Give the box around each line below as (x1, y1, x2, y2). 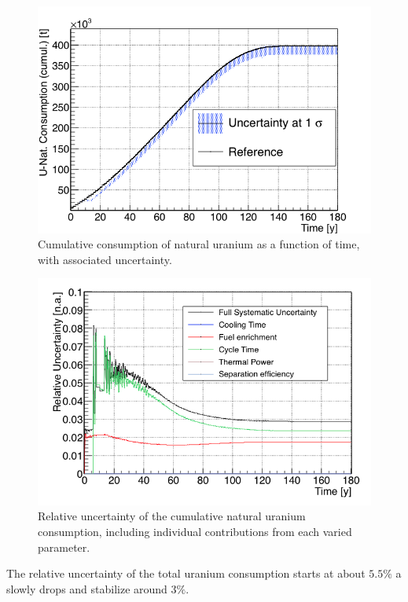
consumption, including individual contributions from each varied (38, 523, 352, 540)
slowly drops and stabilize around (6, 580, 167, 596)
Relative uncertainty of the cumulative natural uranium (38, 508, 306, 524)
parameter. (38, 538, 90, 555)
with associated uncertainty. (38, 251, 172, 267)
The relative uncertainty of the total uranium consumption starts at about (6, 565, 366, 582)
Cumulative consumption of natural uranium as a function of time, (38, 236, 360, 252)
